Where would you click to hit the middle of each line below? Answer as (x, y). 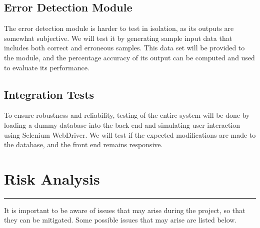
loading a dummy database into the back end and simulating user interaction (122, 124)
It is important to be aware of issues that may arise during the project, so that (125, 210)
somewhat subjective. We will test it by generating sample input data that (118, 38)
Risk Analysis (52, 178)
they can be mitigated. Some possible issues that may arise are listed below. (120, 220)
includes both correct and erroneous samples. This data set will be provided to (124, 48)
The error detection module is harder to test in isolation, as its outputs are (119, 28)
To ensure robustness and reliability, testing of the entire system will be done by (127, 115)
